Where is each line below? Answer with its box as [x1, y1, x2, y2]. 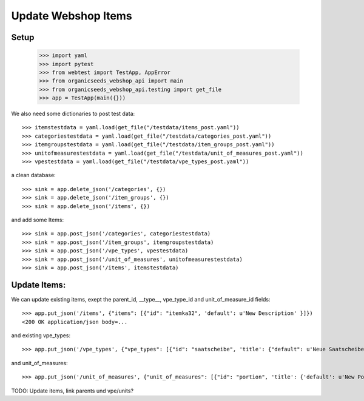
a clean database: [11, 172, 56, 179]
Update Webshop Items [11, 9, 133, 22]
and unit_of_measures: [11, 359, 68, 366]
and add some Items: [11, 216, 64, 223]
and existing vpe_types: [11, 332, 71, 339]
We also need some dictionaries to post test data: [11, 110, 135, 118]
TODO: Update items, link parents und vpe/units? [11, 387, 133, 394]
